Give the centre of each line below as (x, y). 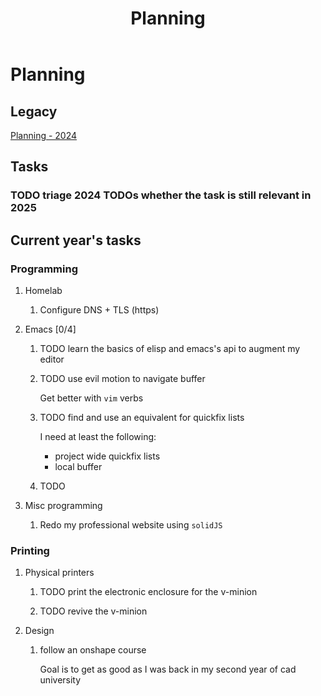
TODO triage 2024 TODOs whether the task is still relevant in (161, 195)
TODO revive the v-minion (93, 611)
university (60, 680)
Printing (30, 550)
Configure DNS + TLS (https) (99, 310)
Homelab (43, 290)
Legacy (34, 111)
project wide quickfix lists (107, 456)
